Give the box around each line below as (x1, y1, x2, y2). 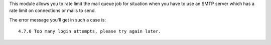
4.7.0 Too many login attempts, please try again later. (18, 28, 162, 34)
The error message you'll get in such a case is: (9, 16, 106, 22)
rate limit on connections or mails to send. (9, 7, 96, 13)
